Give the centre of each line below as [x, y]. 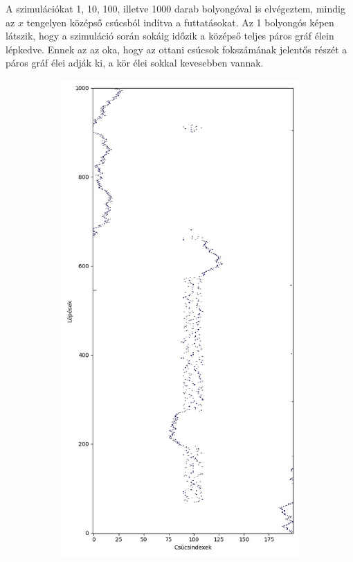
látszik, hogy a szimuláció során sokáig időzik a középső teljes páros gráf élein [170, 36]
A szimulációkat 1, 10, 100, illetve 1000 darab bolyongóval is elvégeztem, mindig [175, 8]
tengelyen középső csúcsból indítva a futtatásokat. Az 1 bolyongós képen [180, 22]
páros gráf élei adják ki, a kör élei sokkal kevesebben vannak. [135, 63]
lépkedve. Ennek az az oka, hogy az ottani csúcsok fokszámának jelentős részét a [176, 49]
